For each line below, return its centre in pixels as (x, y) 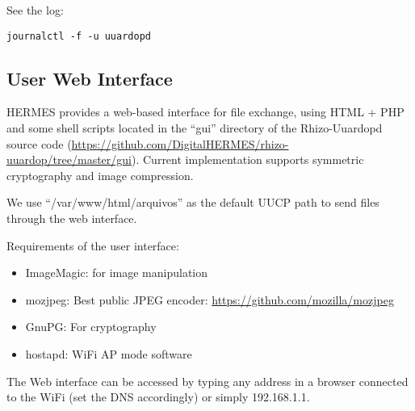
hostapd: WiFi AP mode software (109, 353)
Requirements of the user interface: (93, 245)
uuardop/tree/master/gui (69, 159)
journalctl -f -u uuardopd (79, 36)
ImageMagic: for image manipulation (117, 273)
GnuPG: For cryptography (91, 327)
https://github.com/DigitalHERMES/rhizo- (180, 143)
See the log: (35, 10)
